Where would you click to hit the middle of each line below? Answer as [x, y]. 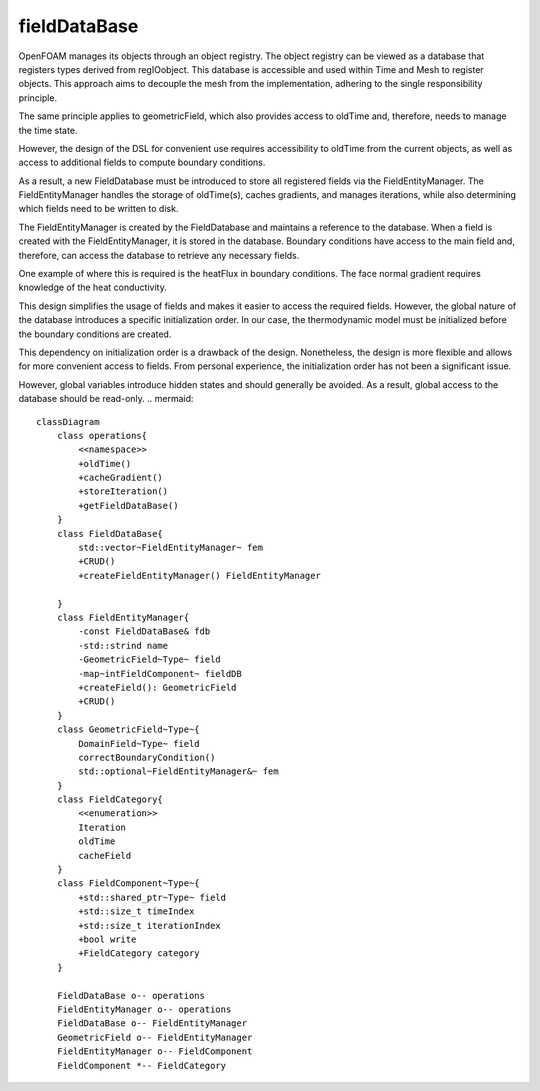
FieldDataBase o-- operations [130, 995]
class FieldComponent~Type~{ [128, 883]
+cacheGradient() [121, 478]
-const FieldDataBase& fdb [144, 631]
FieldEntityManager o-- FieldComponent [154, 1051]
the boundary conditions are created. [95, 334]
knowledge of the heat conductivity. [92, 287]
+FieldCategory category [139, 953]
